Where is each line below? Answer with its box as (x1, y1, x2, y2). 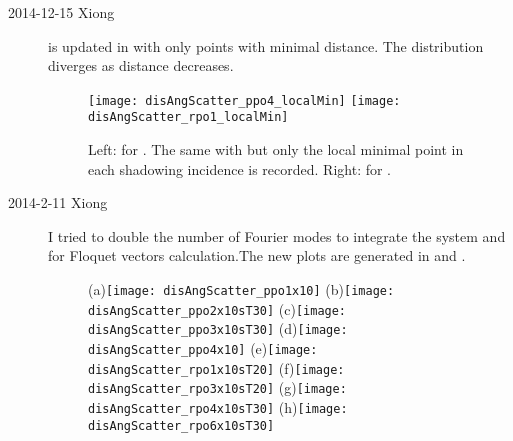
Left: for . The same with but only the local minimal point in (88, 139, 464, 160)
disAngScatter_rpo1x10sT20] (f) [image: (88, 357, 345, 378)
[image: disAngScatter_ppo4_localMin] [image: (88, 93, 401, 108)
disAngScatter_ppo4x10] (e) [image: (88, 338, 318, 359)
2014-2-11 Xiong (8, 192, 108, 213)
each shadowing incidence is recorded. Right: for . (88, 158, 392, 179)
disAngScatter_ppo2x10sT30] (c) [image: (88, 298, 347, 319)
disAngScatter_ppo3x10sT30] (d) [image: (88, 318, 348, 339)
